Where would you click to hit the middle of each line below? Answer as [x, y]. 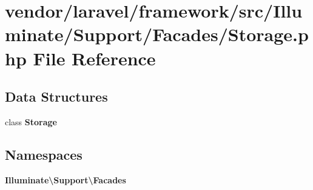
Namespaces [44, 154]
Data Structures [56, 97]
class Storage [31, 121]
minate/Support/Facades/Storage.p [157, 34]
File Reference [94, 58]
